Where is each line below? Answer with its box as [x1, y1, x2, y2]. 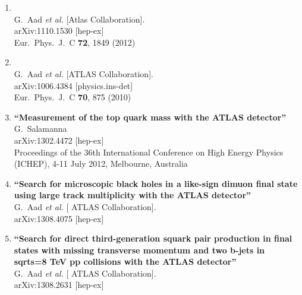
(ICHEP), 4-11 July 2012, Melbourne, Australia [14, 157, 188, 170]
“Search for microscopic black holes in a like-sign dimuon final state [14, 177, 298, 189]
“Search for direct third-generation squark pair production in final [14, 232, 292, 245]
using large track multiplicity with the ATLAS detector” [14, 189, 251, 201]
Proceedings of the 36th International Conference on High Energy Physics [14, 145, 284, 158]
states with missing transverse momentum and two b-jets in [14, 243, 265, 256]
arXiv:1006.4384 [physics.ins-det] [14, 79, 133, 91]
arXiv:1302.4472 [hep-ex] [14, 134, 104, 146]
